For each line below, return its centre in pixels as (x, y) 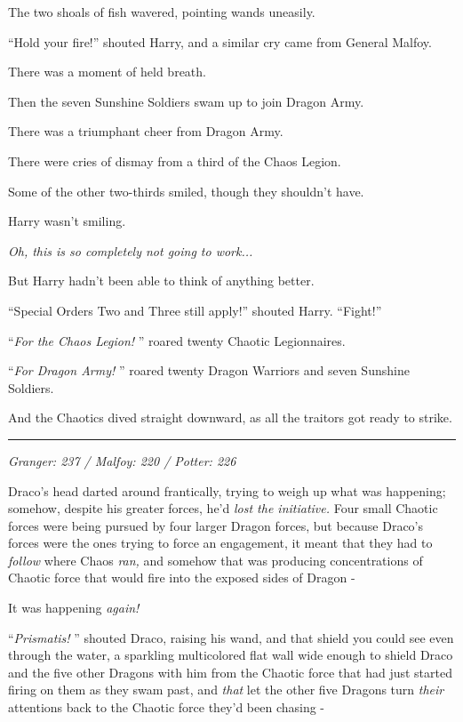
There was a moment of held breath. (107, 72)
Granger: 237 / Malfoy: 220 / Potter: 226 (122, 460)
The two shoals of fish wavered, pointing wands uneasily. (162, 12)
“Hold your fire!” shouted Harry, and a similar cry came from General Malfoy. (220, 41)
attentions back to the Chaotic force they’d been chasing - (167, 707)
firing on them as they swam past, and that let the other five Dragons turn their (226, 690)
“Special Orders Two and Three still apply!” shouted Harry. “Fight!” (195, 310)
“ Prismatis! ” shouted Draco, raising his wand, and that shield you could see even (231, 637)
